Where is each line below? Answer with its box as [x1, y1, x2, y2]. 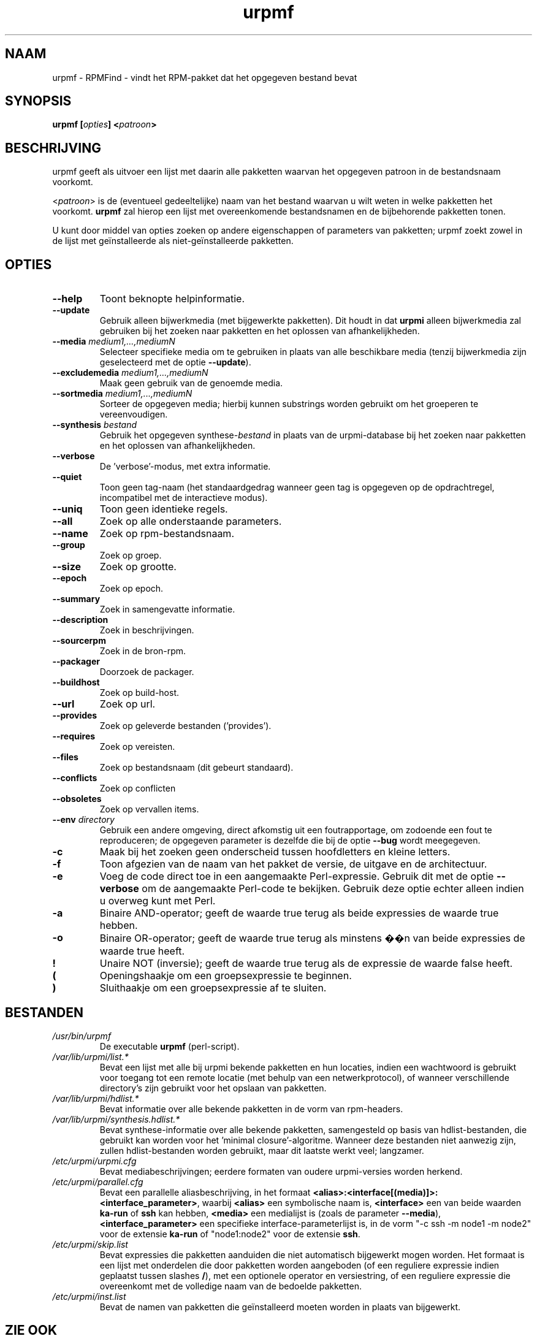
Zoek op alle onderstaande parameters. [99, 515, 282, 528]
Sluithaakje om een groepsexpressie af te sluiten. [99, 982, 327, 994]
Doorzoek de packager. [99, 666, 194, 678]
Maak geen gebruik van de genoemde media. [99, 378, 283, 389]
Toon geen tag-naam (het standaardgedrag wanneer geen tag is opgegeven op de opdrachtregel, [99, 482, 495, 493]
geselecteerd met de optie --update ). [99, 357, 251, 368]
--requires [52, 731, 96, 742]
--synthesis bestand [52, 419, 137, 430]
